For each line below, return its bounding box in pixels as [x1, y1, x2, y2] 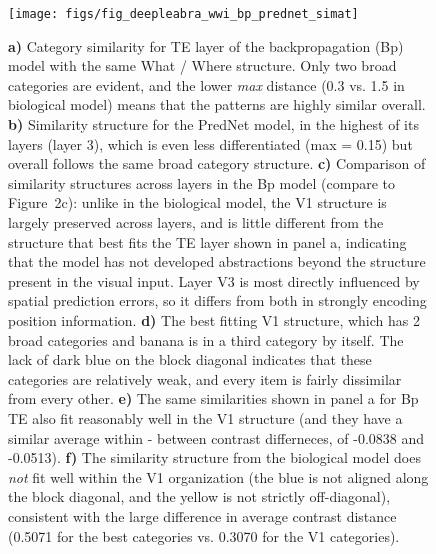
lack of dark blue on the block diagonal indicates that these [8, 349, 372, 370]
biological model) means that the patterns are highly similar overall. [8, 94, 426, 115]
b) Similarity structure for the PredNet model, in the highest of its [8, 114, 419, 135]
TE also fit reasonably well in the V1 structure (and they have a [8, 407, 403, 428]
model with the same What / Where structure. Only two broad [8, 55, 397, 76]
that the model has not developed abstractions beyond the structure [8, 251, 426, 272]
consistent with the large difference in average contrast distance [8, 505, 397, 526]
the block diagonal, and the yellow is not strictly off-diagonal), [8, 486, 391, 507]
